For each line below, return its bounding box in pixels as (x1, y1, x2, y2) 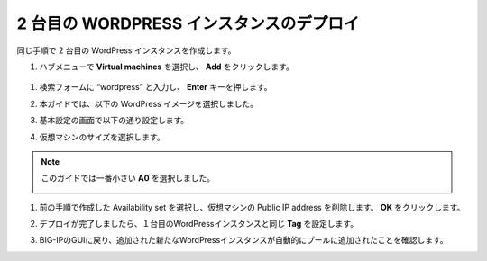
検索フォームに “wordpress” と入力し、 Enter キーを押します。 (39, 82, 272, 93)
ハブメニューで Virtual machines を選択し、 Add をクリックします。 (39, 61, 295, 72)
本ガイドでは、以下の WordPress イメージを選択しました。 (39, 98, 259, 109)
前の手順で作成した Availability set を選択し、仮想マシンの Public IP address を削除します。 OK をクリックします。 (39, 202, 465, 212)
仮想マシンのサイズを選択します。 (39, 131, 166, 142)
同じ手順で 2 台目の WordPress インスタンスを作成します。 (16, 45, 236, 56)
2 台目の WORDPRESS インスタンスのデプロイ (16, 13, 360, 33)
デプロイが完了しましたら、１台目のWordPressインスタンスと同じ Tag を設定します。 (39, 219, 359, 229)
